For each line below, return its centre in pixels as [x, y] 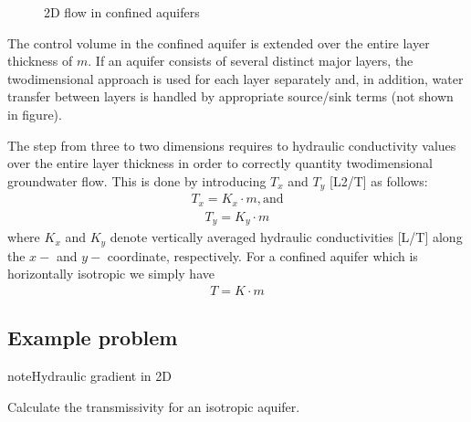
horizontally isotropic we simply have [111, 274]
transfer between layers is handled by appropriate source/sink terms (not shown [230, 96]
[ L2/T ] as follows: [379, 180]
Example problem [93, 338]
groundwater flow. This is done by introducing [137, 180]
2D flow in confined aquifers [122, 12]
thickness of [40, 61]
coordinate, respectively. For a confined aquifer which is [262, 255]
